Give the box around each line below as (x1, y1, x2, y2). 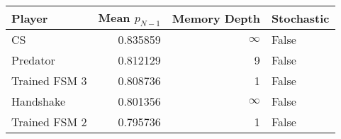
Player (11, 9, 48, 26)
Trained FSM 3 (11, 72, 87, 89)
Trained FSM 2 (11, 113, 87, 130)
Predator (11, 52, 55, 69)
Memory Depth (172, 9, 260, 26)
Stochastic (271, 9, 330, 26)
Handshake (11, 93, 66, 110)
